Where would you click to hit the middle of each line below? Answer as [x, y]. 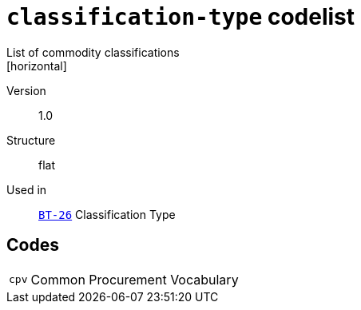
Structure [31, 140]
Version [26, 90]
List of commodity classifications [93, 52]
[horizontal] [37, 66]
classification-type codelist [181, 17]
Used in [27, 189]
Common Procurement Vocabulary [135, 279]
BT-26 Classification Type [107, 214]
